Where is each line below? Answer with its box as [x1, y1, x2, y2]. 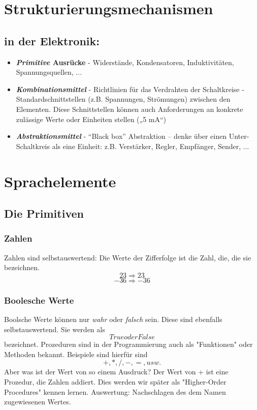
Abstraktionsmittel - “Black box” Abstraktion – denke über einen [16, 131, 227, 141]
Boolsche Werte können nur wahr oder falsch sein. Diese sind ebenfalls [4, 314, 222, 325]
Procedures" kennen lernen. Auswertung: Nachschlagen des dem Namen [4, 386, 226, 397]
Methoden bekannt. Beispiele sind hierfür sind [4, 348, 148, 359]
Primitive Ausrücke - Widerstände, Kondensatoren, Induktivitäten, [16, 56, 234, 67]
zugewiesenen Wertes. [4, 396, 71, 407]
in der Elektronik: [4, 33, 100, 48]
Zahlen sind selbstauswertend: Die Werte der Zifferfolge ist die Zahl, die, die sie [4, 252, 251, 262]
